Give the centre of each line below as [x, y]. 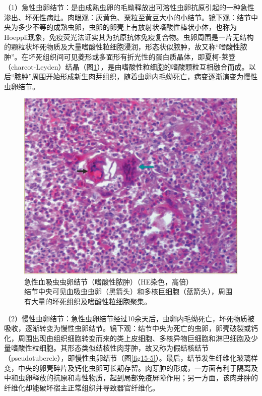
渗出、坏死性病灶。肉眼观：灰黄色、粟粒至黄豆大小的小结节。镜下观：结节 [127, 17]
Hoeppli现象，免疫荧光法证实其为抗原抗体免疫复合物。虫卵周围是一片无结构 [129, 37]
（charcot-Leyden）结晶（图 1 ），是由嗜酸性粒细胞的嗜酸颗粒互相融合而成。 [126, 66]
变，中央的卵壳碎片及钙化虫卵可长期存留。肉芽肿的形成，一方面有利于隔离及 [131, 367]
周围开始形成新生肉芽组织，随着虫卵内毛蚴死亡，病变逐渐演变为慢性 [145, 76]
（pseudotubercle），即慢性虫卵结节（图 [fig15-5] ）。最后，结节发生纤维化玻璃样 [131, 358]
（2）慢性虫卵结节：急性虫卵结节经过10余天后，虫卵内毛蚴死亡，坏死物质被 [129, 318]
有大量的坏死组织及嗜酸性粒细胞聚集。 [88, 301]
